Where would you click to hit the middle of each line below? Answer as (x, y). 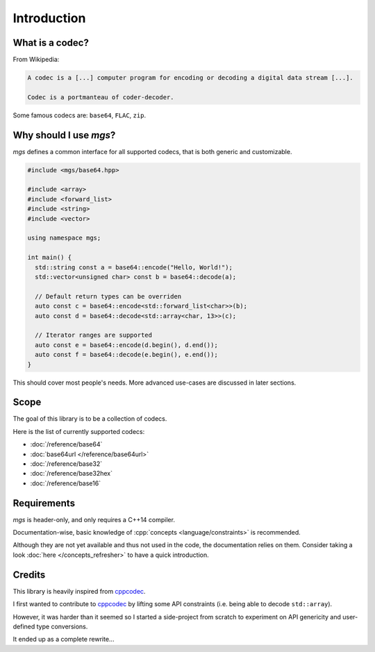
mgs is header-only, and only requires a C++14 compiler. (94, 519)
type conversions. (62, 626)
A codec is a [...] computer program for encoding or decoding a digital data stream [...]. (190, 78)
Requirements (44, 503)
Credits (29, 575)
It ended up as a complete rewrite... (64, 640)
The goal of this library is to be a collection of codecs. (90, 419)
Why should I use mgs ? (64, 135)
